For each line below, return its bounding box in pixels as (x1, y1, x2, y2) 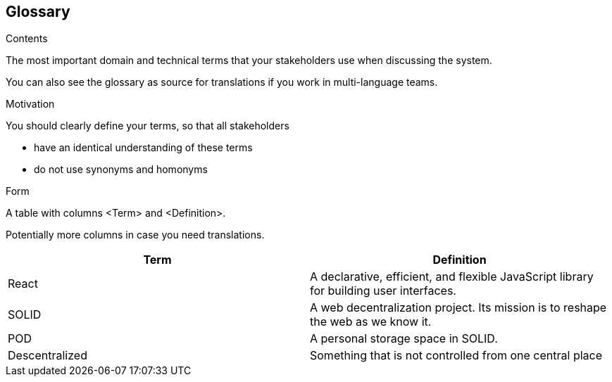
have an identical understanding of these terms (34, 141, 253, 154)
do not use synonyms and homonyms (34, 163, 208, 176)
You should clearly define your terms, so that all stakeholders (6, 120, 289, 132)
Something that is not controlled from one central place (310, 348, 603, 363)
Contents (6, 32, 48, 45)
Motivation (6, 98, 55, 110)
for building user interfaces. (310, 284, 456, 298)
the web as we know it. (310, 314, 432, 329)
